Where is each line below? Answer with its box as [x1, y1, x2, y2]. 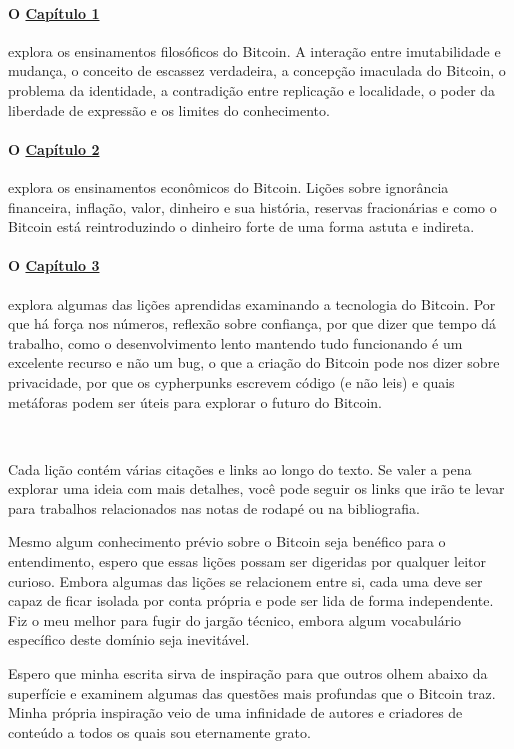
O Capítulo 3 [8, 255, 100, 276]
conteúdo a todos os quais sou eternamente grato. [8, 721, 311, 742]
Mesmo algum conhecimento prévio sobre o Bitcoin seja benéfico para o [8, 531, 446, 552]
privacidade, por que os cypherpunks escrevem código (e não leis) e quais [8, 371, 455, 392]
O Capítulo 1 [8, 2, 100, 23]
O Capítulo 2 [8, 138, 100, 159]
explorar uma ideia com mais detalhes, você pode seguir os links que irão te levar [8, 478, 505, 499]
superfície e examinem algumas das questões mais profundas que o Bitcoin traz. [8, 682, 496, 703]
